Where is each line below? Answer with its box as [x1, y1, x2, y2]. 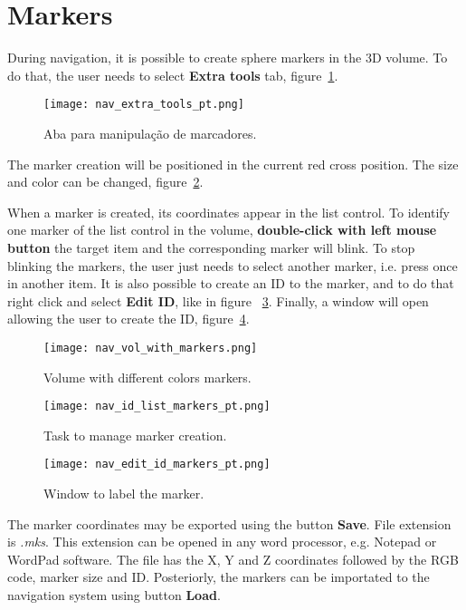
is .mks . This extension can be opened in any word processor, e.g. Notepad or [7, 532, 437, 551]
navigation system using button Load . [7, 586, 221, 605]
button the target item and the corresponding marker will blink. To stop [7, 237, 415, 257]
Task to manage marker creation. [43, 425, 227, 444]
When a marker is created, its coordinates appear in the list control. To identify [7, 202, 450, 221]
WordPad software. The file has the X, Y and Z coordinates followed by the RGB [7, 549, 459, 568]
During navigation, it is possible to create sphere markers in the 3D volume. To [7, 48, 448, 67]
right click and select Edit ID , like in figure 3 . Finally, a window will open [7, 291, 429, 310]
